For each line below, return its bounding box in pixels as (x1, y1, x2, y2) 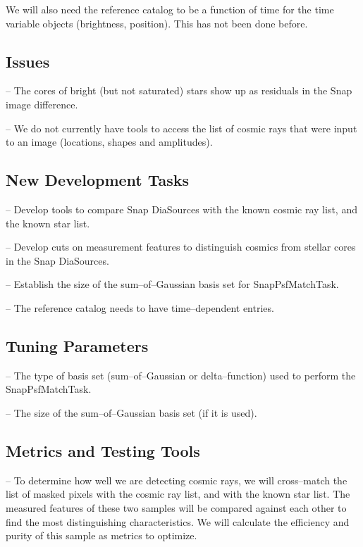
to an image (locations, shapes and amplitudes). (6, 134, 213, 149)
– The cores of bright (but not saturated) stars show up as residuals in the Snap (6, 83, 352, 98)
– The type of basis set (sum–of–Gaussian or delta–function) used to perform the (6, 367, 356, 382)
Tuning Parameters (6, 334, 149, 356)
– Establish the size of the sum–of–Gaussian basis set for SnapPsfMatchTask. (6, 277, 339, 291)
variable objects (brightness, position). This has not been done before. (6, 15, 308, 30)
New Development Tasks (6, 169, 190, 191)
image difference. (6, 96, 78, 111)
